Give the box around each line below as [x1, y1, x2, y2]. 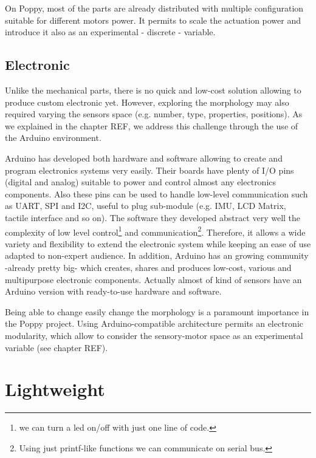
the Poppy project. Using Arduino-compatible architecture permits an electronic [5, 317, 303, 330]
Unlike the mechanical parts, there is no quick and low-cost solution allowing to [5, 83, 301, 96]
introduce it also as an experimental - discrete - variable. [5, 26, 216, 38]
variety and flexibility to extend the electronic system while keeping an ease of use [5, 237, 311, 250]
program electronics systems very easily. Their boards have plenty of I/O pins [5, 163, 294, 176]
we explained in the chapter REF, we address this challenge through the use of [5, 119, 298, 132]
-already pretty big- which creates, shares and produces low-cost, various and [5, 261, 292, 273]
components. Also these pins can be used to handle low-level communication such [5, 187, 308, 200]
